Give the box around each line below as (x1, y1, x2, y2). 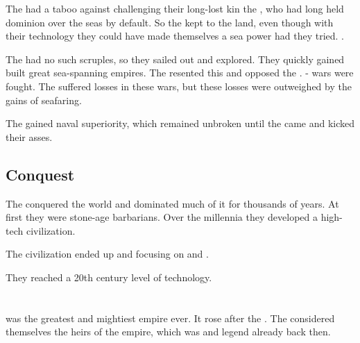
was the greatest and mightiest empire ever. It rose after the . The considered (6, 310, 335, 325)
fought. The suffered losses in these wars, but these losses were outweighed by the (6, 78, 352, 93)
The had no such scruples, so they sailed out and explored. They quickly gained (6, 51, 345, 66)
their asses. (6, 129, 53, 144)
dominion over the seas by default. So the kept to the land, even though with (6, 15, 334, 29)
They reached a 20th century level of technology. (6, 269, 212, 284)
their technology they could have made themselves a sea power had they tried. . (6, 28, 344, 43)
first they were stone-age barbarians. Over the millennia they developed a (6, 210, 318, 224)
